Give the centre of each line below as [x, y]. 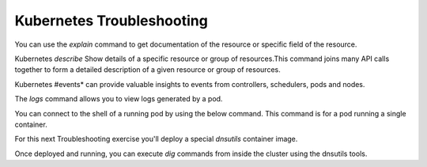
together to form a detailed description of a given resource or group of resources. [147, 70]
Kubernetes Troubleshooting [111, 21]
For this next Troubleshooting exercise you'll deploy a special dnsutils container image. [156, 139]
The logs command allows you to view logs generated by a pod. [119, 99]
